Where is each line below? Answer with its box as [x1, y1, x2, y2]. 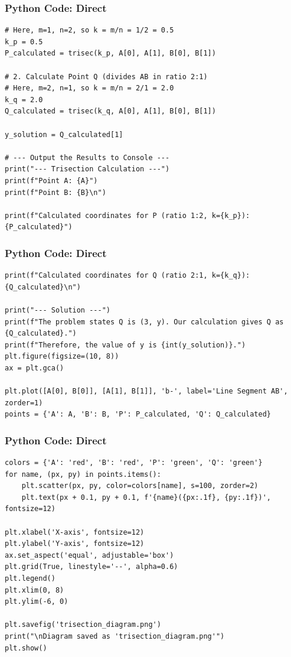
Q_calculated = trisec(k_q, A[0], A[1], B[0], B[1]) [5, 107, 216, 116]
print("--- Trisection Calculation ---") [5, 165, 170, 174]
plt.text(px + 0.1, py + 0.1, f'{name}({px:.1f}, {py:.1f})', [21, 493, 272, 502]
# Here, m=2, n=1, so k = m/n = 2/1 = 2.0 [5, 84, 174, 93]
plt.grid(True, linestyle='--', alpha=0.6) [5, 562, 178, 571]
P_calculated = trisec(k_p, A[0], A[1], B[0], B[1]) [5, 49, 216, 58]
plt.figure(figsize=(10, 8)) [5, 352, 119, 361]
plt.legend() [5, 574, 55, 583]
